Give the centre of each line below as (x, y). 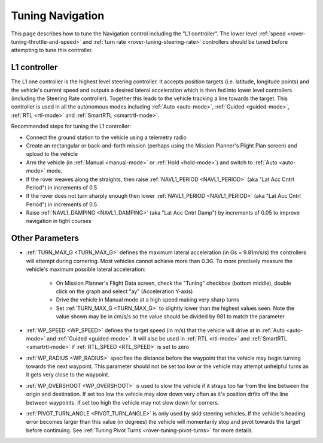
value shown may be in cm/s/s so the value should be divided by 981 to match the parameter (170, 317)
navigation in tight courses (59, 221)
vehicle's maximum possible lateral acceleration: (86, 269)
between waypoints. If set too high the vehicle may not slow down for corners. (123, 402)
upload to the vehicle (52, 154)
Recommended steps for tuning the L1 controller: (71, 126)
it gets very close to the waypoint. (68, 375)
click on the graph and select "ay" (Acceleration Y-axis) (124, 291)
